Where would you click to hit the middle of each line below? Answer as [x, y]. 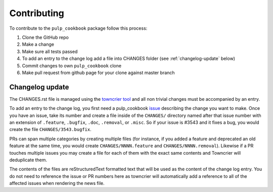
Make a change [38, 44]
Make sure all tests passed [50, 51]
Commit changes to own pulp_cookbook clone [72, 66]
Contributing [37, 13]
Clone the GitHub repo [45, 37]
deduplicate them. [28, 160]
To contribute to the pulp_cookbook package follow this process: [78, 28]
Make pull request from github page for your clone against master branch [98, 73]
